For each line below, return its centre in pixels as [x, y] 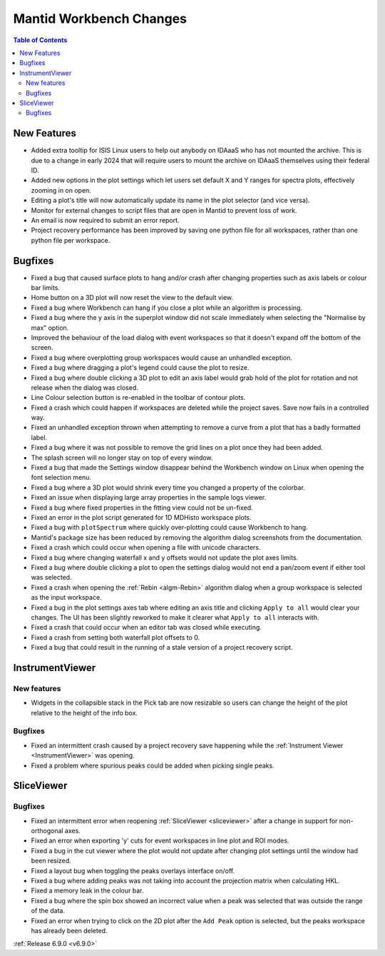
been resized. [51, 861]
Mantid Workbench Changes [100, 19]
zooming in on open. [61, 190]
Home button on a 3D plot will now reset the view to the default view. [132, 298]
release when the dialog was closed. [85, 387]
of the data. [48, 911]
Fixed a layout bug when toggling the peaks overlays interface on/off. [133, 870]
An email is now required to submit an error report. [105, 220]
